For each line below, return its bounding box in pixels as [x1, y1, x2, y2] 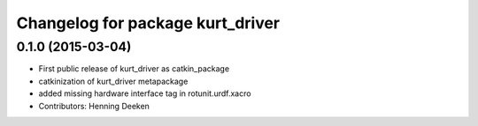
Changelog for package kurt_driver [16, 13, 281, 33]
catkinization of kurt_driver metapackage [38, 76, 189, 86]
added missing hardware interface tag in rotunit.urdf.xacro [38, 88, 251, 99]
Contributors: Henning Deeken [38, 100, 150, 111]
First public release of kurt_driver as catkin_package [38, 63, 230, 74]
